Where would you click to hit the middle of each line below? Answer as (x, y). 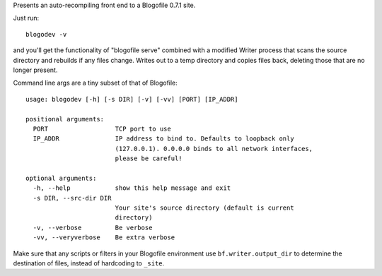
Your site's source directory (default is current (204, 208)
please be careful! (149, 158)
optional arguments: (61, 178)
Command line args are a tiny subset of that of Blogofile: (95, 83)
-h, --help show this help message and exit (132, 188)
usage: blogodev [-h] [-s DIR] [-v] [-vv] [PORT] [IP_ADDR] (132, 99)
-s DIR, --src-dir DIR (72, 198)
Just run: (26, 18)
